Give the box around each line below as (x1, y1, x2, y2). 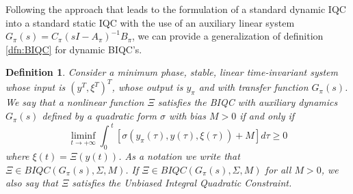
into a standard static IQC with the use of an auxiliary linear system (5, 15, 295, 29)
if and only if (239, 109, 295, 123)
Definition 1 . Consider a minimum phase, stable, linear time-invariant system (5, 65, 338, 79)
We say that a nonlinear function (5, 95, 144, 109)
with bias (168, 109, 206, 123)
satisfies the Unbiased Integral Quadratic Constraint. (72, 176, 292, 190)
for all (265, 162, 291, 176)
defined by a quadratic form (42, 109, 157, 123)
